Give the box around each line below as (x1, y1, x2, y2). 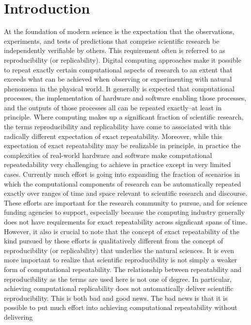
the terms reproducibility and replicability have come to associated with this (4, 121, 231, 132)
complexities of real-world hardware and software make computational (4, 150, 212, 160)
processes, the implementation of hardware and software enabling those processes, (4, 93, 247, 103)
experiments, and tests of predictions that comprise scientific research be (4, 35, 220, 46)
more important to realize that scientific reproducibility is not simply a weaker (4, 255, 237, 265)
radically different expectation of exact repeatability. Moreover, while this (4, 131, 222, 141)
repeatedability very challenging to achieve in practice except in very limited (4, 159, 231, 170)
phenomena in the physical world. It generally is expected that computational (4, 83, 235, 93)
